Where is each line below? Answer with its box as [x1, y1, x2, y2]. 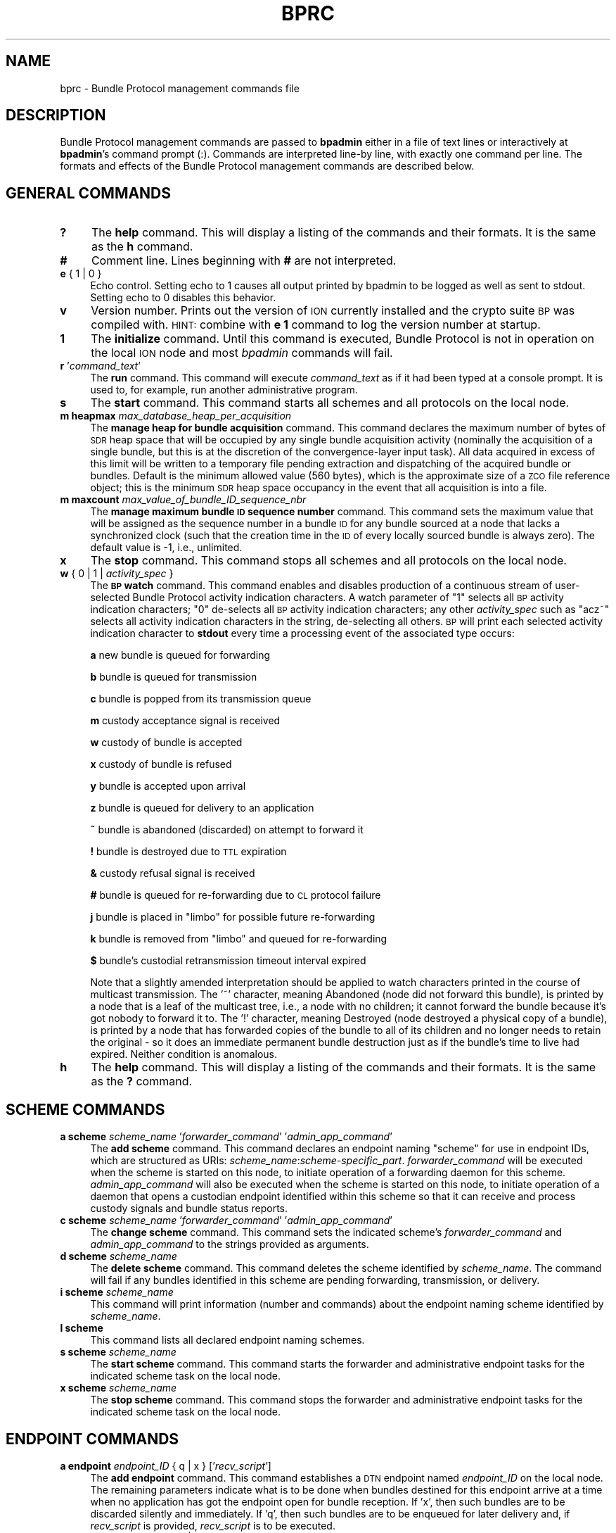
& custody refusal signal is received [90, 867, 255, 880]
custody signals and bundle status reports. [90, 1202, 288, 1215]
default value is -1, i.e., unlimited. [90, 541, 243, 554]
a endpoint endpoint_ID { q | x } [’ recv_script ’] [60, 1459, 271, 1472]
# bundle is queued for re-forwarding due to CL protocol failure [90, 889, 381, 902]
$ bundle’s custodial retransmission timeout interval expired [90, 954, 366, 967]
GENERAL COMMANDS [6, 184, 172, 202]
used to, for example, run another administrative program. [90, 384, 358, 396]
